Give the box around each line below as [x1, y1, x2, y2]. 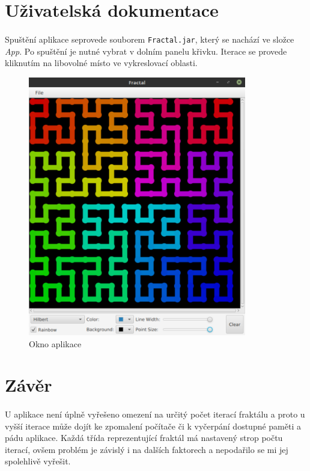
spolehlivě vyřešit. [5, 455, 71, 467]
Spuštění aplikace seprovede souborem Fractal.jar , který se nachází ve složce [5, 32, 294, 45]
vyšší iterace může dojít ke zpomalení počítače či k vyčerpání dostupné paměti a [5, 419, 301, 432]
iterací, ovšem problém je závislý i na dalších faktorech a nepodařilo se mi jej [5, 443, 288, 455]
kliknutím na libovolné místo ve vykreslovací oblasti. [5, 56, 198, 69]
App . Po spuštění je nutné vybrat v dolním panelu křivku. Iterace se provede [5, 44, 287, 57]
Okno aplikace [29, 337, 82, 350]
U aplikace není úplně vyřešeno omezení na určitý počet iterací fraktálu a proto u [5, 408, 305, 421]
